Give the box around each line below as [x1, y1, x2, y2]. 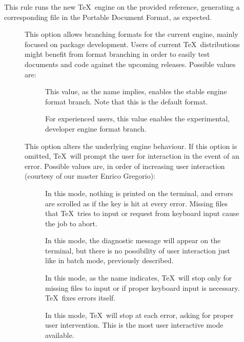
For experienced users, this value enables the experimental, [45, 113, 230, 124]
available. [45, 330, 74, 340]
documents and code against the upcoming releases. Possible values [25, 58, 236, 69]
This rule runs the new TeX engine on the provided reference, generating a [4, 2, 240, 12]
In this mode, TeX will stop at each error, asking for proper [45, 309, 234, 320]
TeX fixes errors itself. [45, 292, 116, 303]
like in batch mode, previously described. [45, 255, 174, 266]
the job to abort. [45, 218, 97, 228]
